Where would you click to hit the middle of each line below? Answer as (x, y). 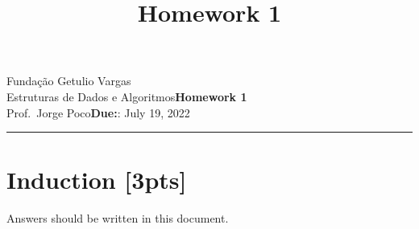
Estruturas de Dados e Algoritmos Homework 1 (127, 96)
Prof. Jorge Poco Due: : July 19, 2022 (98, 112)
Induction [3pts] (97, 180)
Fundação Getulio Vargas (69, 81)
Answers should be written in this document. (118, 218)
